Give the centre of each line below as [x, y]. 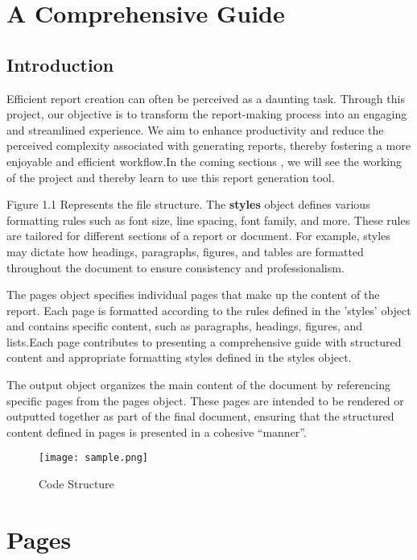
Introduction [60, 64]
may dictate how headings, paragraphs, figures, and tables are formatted [185, 251]
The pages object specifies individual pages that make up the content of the [193, 295]
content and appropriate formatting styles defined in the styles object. [179, 357]
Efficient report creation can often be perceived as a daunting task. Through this [206, 98]
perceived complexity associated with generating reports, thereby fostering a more [208, 145]
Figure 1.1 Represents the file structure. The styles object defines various [188, 204]
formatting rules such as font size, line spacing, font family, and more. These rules [208, 220]
